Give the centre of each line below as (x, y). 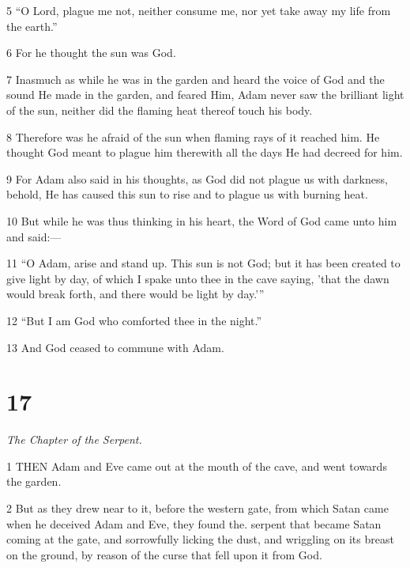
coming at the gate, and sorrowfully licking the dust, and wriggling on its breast (200, 539)
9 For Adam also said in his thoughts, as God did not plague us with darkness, (197, 178)
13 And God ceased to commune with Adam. (115, 347)
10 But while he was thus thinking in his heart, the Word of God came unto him (202, 220)
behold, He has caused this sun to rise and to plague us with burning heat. (187, 194)
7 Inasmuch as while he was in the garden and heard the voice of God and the (196, 79)
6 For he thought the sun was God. (91, 53)
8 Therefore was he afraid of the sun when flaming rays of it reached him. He (193, 136)
